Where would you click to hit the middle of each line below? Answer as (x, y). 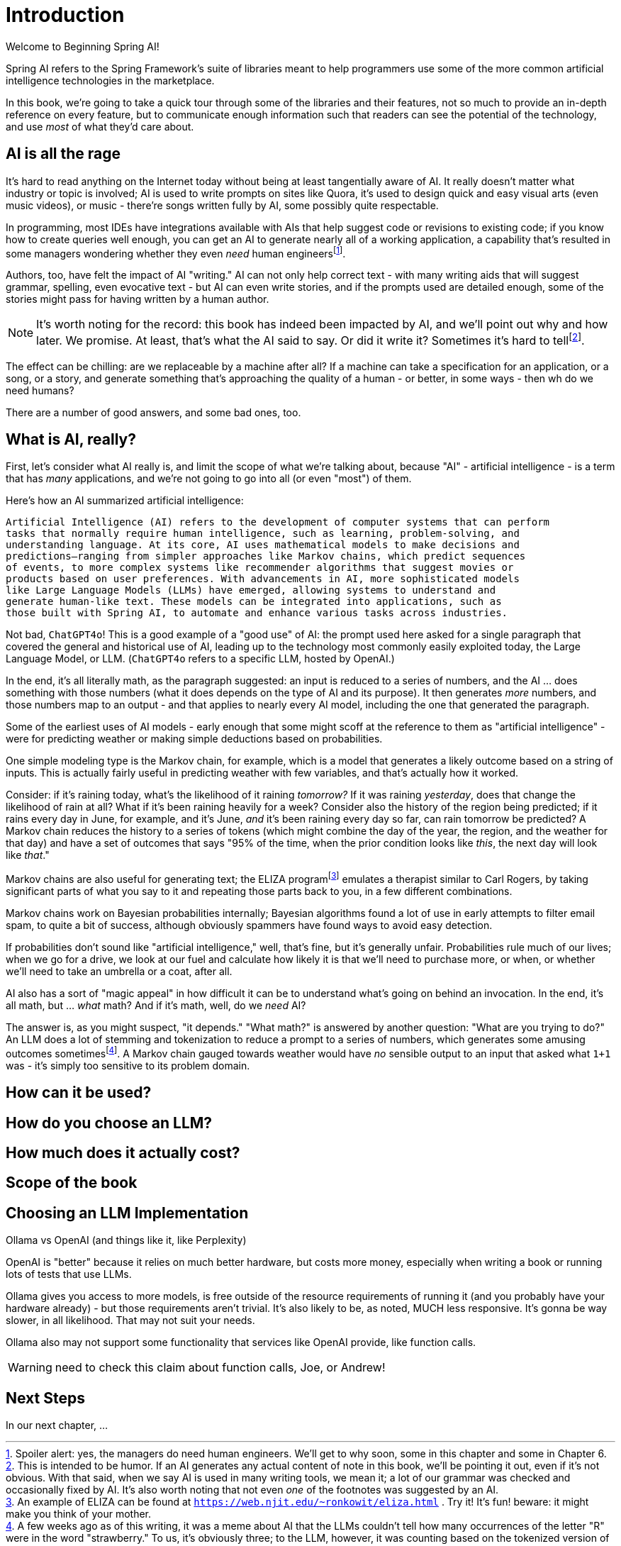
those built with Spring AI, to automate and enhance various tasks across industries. (257, 613)
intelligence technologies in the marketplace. (110, 80)
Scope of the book (72, 1183)
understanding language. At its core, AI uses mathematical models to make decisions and (263, 545)
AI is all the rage (63, 154)
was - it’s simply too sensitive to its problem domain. (128, 1065)
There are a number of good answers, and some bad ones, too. (153, 412)
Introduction (65, 15)
